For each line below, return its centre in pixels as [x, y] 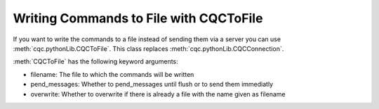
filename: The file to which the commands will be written [112, 74]
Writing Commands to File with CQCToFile [138, 18]
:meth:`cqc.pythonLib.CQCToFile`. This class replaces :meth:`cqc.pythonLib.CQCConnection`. [148, 48]
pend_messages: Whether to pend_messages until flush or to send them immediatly [152, 85]
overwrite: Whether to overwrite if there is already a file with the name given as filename [158, 94]
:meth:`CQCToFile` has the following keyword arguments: [95, 61]
